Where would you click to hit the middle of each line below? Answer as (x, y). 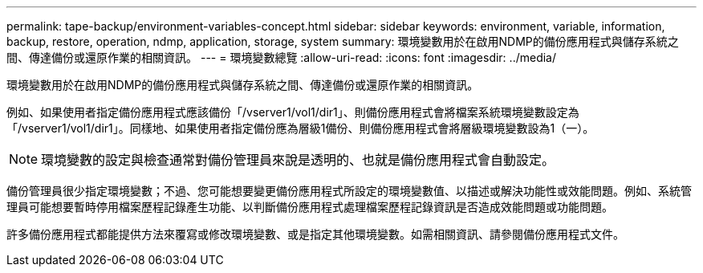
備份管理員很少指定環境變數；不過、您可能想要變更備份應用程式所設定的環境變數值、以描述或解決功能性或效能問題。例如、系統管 (349, 191)
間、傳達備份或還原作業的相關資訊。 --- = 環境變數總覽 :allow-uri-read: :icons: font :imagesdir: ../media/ (282, 57)
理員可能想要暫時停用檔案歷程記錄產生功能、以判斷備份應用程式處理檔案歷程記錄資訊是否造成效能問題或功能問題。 (310, 207)
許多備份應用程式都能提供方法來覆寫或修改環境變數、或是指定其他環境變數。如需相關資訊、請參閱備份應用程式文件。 (315, 234)
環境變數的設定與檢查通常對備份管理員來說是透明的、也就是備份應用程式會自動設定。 (298, 160)
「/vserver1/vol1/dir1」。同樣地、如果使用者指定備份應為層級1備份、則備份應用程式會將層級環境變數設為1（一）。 (301, 128)
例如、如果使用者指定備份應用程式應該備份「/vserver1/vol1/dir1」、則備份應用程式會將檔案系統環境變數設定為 (293, 112)
